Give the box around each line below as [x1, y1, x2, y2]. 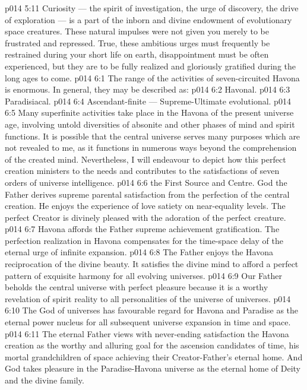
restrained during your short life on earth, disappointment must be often [5, 48, 269, 61]
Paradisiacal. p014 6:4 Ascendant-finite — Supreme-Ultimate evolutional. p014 [5, 94, 291, 107]
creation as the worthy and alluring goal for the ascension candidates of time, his [5, 339, 299, 351]
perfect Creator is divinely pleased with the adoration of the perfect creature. [5, 211, 286, 223]
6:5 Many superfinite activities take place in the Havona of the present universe [5, 106, 294, 119]
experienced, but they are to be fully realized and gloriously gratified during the [5, 59, 296, 72]
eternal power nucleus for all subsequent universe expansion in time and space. [5, 316, 291, 328]
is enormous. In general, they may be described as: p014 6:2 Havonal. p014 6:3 [5, 83, 290, 96]
